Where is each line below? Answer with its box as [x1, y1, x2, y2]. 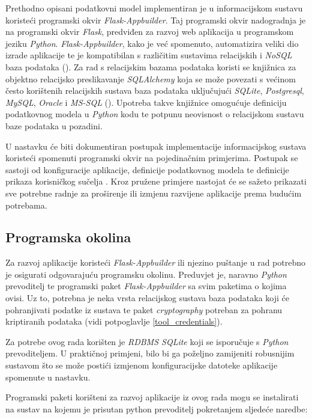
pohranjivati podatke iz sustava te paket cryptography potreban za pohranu [5, 303, 283, 316]
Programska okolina [5, 228, 131, 246]
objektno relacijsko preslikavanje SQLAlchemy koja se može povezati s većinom [5, 72, 296, 85]
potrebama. [5, 198, 47, 211]
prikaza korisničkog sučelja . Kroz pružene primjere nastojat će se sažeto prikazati [5, 175, 307, 188]
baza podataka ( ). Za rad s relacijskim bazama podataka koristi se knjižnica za [5, 60, 296, 73]
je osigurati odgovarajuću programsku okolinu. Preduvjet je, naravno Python [5, 268, 287, 280]
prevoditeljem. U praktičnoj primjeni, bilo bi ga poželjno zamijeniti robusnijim [5, 347, 295, 359]
